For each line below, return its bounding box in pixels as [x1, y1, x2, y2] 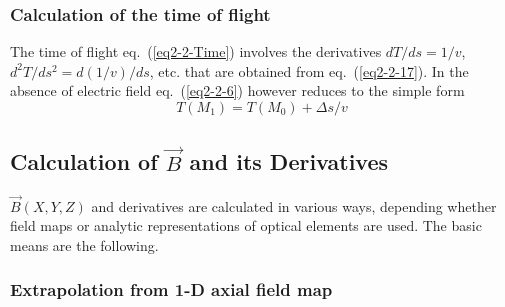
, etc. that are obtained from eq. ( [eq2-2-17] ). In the [149, 60, 469, 81]
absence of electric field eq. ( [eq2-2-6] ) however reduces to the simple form [10, 80, 465, 101]
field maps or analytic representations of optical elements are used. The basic [10, 215, 482, 236]
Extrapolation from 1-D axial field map [10, 277, 333, 302]
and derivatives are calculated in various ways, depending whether [91, 195, 497, 216]
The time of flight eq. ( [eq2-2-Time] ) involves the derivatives [10, 41, 382, 62]
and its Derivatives [189, 146, 389, 177]
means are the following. [10, 234, 159, 255]
